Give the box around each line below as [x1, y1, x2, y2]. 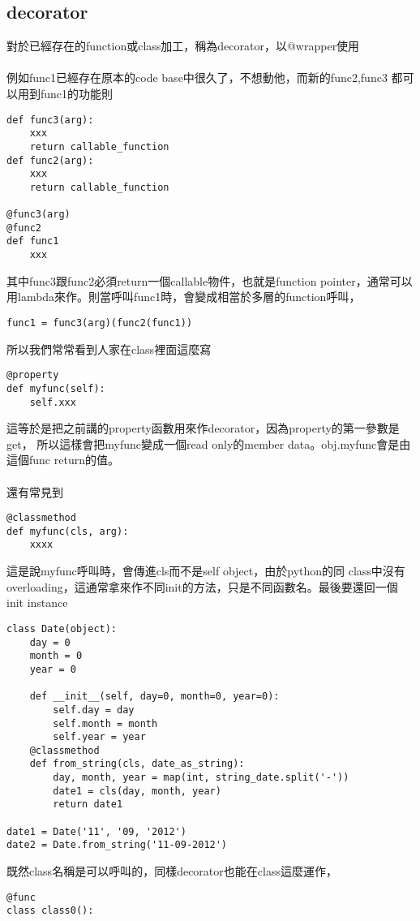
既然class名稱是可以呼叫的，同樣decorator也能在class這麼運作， [6, 863, 337, 880]
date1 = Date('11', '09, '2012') [6, 825, 186, 837]
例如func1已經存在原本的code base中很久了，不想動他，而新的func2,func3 [6, 69, 388, 86]
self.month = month [53, 717, 158, 729]
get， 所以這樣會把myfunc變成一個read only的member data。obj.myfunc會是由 [6, 435, 411, 452]
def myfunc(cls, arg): [6, 525, 129, 537]
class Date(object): [6, 622, 118, 635]
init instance [6, 594, 68, 611]
